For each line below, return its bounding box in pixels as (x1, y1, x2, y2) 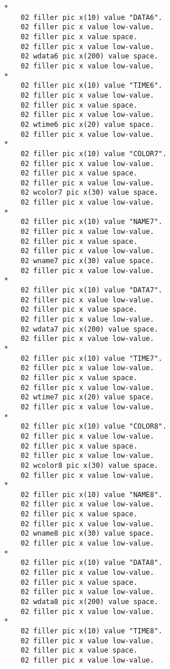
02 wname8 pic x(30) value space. (20, 529, 154, 538)
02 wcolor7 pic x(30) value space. (20, 188, 158, 197)
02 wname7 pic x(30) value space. (20, 257, 154, 265)
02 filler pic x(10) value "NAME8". (20, 490, 162, 499)
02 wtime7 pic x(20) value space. (20, 393, 154, 402)
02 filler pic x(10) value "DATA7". (20, 286, 162, 295)
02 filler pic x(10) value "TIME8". (20, 627, 162, 635)
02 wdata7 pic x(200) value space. (20, 325, 158, 333)
